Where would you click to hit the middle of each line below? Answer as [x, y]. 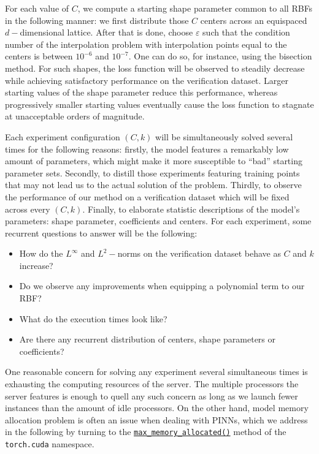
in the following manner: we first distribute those [97, 20]
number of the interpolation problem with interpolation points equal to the [146, 44]
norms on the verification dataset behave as [199, 253]
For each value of [37, 8]
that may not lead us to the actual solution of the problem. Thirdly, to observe [153, 185]
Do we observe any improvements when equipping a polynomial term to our [162, 286]
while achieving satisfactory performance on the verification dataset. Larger [147, 80]
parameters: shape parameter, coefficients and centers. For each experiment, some [158, 221]
